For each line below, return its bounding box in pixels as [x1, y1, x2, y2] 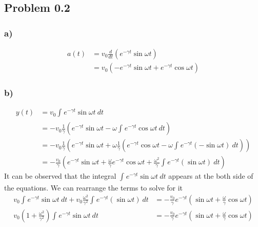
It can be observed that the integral [4, 171, 116, 181]
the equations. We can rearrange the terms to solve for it [4, 182, 183, 193]
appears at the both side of [168, 171, 253, 181]
